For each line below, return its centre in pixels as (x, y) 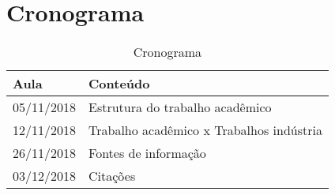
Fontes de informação (147, 153)
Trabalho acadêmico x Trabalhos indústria (205, 130)
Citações (112, 176)
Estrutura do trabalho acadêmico (180, 107)
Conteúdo (119, 84)
